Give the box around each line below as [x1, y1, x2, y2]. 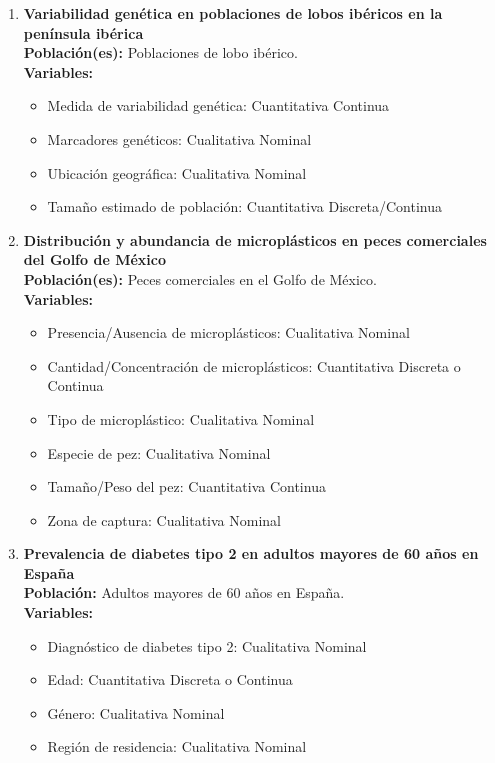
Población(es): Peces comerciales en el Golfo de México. [23, 268, 377, 289]
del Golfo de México [23, 249, 166, 270]
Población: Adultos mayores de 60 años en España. [23, 582, 345, 603]
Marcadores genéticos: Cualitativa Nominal [47, 128, 312, 149]
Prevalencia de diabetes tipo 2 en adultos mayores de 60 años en [23, 543, 479, 564]
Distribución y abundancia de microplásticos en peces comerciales [23, 229, 487, 250]
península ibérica [23, 22, 144, 43]
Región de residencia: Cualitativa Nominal [47, 736, 307, 757]
